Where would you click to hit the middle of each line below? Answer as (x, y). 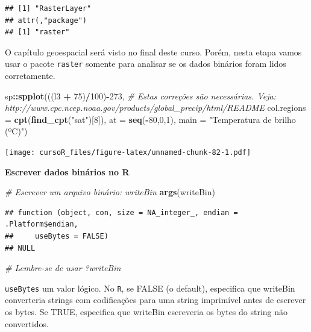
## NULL (20, 248)
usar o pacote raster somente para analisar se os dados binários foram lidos (146, 64)
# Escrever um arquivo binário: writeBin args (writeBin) (110, 192)
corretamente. (30, 76)
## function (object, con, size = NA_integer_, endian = (121, 212)
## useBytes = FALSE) (57, 236)
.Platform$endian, (42, 224)
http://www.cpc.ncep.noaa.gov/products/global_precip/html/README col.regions (155, 108)
